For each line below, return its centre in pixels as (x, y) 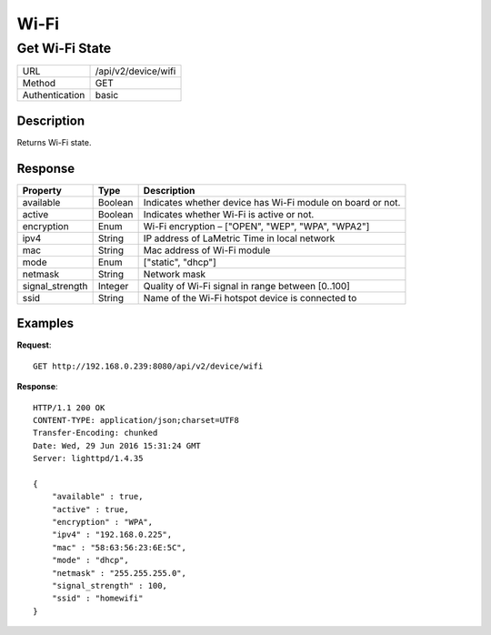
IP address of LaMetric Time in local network (239, 238)
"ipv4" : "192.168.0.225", (112, 535)
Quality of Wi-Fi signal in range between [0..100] (246, 286)
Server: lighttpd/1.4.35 (88, 459)
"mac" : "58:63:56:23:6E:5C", (119, 547)
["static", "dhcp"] (180, 262)
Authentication (54, 96)
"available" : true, (97, 497)
